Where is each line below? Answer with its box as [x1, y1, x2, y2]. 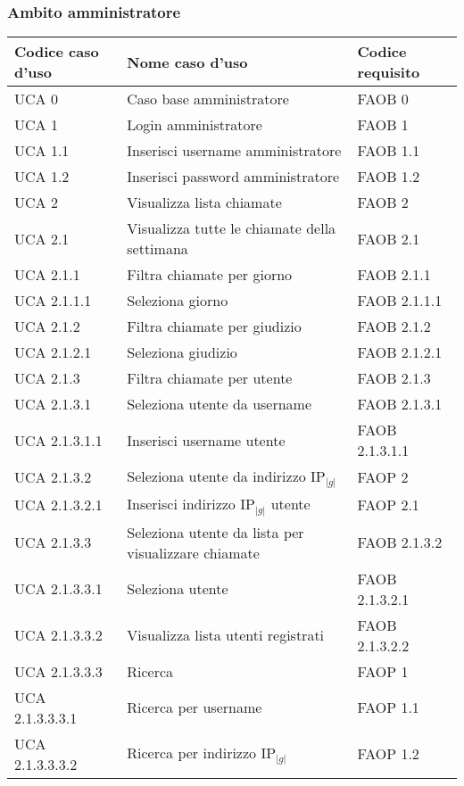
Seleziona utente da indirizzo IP [127, 466, 326, 487]
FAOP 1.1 [357, 697, 419, 717]
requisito [357, 62, 420, 83]
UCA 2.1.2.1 [14, 342, 92, 363]
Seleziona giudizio [127, 342, 237, 363]
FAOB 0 [357, 88, 409, 110]
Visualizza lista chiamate [127, 192, 282, 213]
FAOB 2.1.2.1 [357, 342, 443, 363]
